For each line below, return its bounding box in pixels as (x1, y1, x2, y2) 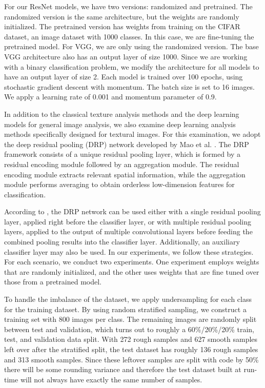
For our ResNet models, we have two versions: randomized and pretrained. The (4, 1, 253, 11)
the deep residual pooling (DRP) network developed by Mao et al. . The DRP (4, 138, 249, 149)
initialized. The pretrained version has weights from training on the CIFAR (4, 21, 240, 32)
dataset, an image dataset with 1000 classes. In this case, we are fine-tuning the (4, 31, 254, 42)
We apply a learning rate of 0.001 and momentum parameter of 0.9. (4, 91, 217, 102)
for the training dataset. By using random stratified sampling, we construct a (4, 303, 247, 314)
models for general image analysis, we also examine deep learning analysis (4, 118, 236, 129)
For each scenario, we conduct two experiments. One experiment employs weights (4, 256, 259, 267)
